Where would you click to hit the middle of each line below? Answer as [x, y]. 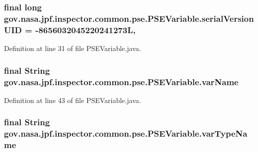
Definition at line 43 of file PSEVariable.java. [73, 100]
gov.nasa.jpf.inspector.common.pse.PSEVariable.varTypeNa [126, 133]
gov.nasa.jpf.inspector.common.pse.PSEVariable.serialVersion [129, 18]
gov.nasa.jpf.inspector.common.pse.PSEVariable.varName [121, 81]
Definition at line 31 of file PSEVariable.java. [73, 48]
